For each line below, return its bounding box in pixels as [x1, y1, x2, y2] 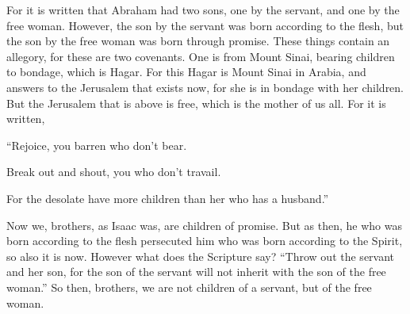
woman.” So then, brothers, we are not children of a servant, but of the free [6, 278, 372, 295]
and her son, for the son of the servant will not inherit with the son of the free [6, 263, 386, 280]
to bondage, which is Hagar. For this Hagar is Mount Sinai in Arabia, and [6, 63, 366, 80]
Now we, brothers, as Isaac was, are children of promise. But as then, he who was [6, 216, 403, 233]
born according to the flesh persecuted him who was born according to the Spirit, [6, 232, 403, 249]
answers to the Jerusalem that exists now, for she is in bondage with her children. [6, 78, 404, 95]
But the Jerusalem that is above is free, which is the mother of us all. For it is [6, 94, 386, 111]
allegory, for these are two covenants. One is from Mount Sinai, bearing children [6, 48, 395, 64]
